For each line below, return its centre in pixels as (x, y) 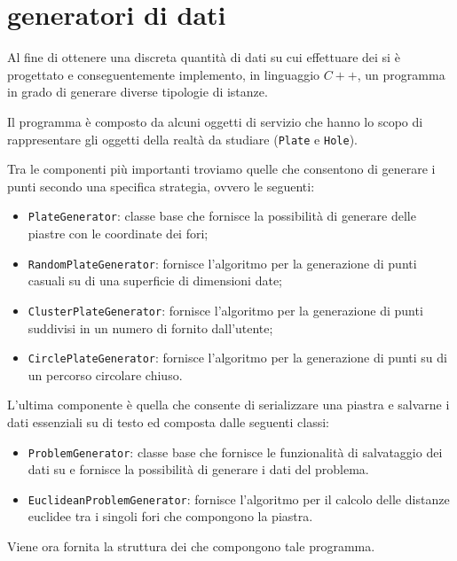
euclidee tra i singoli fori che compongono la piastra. (170, 516)
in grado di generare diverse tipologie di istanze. (138, 92)
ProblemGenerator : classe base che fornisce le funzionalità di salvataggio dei (235, 452)
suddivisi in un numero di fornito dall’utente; (150, 327)
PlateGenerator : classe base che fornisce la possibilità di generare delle (222, 216)
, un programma (401, 74)
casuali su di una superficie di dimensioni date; (155, 280)
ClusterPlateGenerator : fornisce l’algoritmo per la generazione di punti (225, 310)
